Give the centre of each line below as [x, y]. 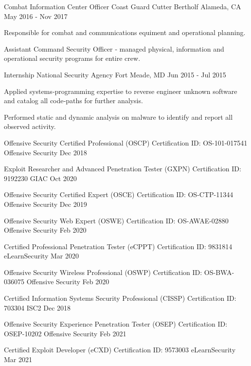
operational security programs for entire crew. [72, 58]
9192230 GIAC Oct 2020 [40, 178]
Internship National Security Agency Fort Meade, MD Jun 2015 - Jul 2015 [115, 74]
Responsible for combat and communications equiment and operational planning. [125, 32]
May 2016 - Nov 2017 [36, 16]
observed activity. [30, 126]
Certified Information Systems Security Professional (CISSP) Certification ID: [120, 298]
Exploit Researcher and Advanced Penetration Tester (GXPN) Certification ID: [123, 169]
